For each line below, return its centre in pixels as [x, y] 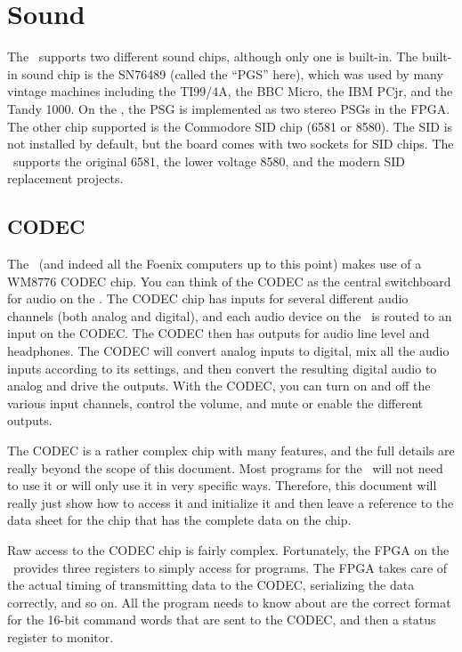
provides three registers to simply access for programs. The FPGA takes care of [230, 567]
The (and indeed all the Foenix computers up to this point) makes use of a [215, 264]
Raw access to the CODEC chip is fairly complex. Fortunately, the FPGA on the [228, 549]
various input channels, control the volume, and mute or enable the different [215, 402]
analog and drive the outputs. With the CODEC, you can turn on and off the [219, 386]
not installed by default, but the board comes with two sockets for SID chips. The [231, 144]
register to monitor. [61, 636]
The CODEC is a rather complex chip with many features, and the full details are [231, 451]
